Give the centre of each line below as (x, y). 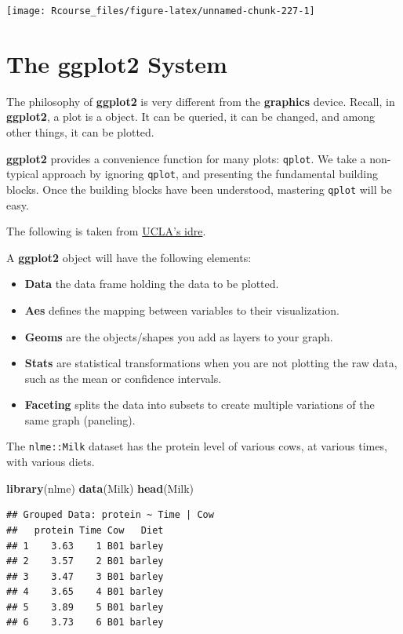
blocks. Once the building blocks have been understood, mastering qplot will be (199, 189)
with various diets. (51, 462)
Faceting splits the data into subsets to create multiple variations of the (200, 404)
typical (23, 174)
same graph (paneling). (80, 419)
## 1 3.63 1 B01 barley (85, 546)
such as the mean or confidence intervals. (123, 378)
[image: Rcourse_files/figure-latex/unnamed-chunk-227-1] (161, 11)
